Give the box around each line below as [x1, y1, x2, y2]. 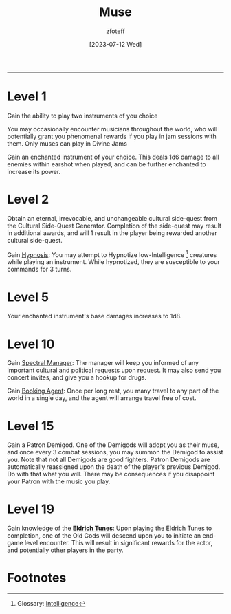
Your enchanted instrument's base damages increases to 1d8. [7, 312, 182, 320]
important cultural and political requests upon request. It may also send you [7, 366, 221, 375]
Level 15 [7, 418, 54, 434]
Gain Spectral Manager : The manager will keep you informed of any [7, 359, 199, 367]
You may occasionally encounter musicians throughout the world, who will [7, 124, 218, 133]
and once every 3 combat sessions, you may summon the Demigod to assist [7, 448, 223, 457]
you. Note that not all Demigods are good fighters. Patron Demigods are [7, 455, 210, 464]
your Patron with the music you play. [7, 477, 111, 485]
